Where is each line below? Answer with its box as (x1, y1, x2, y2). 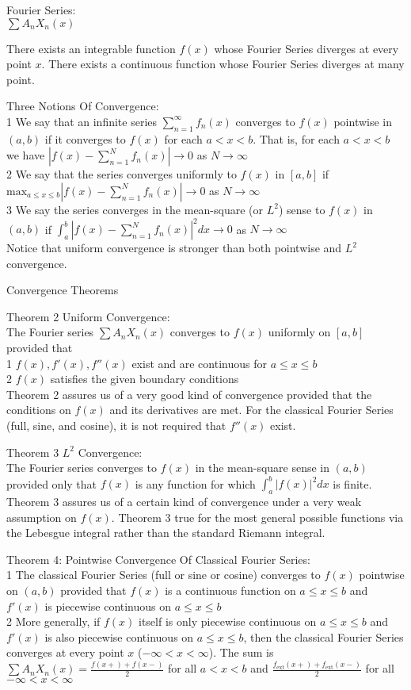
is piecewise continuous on (44, 597, 172, 614)
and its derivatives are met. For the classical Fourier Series (109, 401, 394, 418)
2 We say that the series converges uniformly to (6, 166, 237, 182)
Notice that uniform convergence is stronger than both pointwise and (6, 240, 342, 256)
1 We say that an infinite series (6, 113, 158, 129)
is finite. (333, 475, 372, 492)
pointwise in (333, 113, 393, 129)
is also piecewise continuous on (44, 628, 194, 645)
